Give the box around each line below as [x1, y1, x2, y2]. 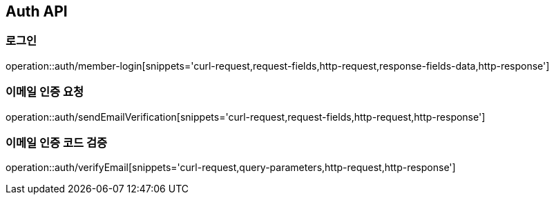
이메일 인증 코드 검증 [6, 135, 108, 150]
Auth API [6, 3, 68, 20]
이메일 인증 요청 [6, 85, 84, 99]
